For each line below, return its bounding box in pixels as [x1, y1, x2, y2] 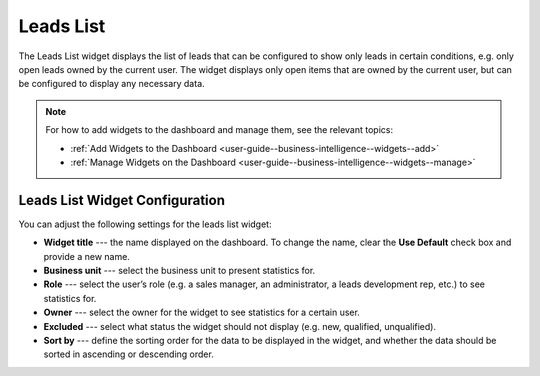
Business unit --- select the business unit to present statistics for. [43, 264, 316, 276]
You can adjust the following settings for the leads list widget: [18, 218, 272, 230]
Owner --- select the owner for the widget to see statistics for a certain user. [43, 306, 360, 319]
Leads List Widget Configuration [18, 191, 225, 209]
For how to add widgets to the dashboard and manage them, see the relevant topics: [45, 124, 394, 136]
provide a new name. [43, 250, 130, 262]
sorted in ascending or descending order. [43, 348, 214, 360]
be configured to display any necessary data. [18, 78, 205, 90]
